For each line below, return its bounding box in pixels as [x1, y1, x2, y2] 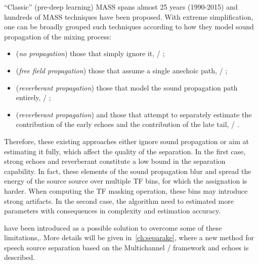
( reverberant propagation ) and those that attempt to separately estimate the [16, 109, 252, 119]
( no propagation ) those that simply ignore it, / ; [16, 48, 165, 59]
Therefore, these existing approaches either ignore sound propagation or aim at [4, 136, 249, 146]
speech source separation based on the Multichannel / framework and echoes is [4, 242, 249, 252]
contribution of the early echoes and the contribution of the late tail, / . [16, 119, 239, 129]
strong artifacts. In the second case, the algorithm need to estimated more [4, 195, 234, 206]
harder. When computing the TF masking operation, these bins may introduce [4, 185, 248, 196]
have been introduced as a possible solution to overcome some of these [4, 222, 222, 233]
